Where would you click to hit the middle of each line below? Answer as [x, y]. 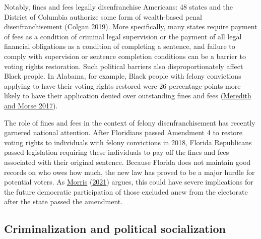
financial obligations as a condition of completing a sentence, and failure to [120, 46]
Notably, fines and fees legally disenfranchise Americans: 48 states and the [119, 7]
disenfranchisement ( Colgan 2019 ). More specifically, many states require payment [131, 26]
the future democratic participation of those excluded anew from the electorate [126, 191]
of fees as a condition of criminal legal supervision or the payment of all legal [123, 36]
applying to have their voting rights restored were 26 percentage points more [122, 85]
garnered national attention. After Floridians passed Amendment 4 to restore [123, 132]
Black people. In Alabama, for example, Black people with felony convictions [123, 76]
